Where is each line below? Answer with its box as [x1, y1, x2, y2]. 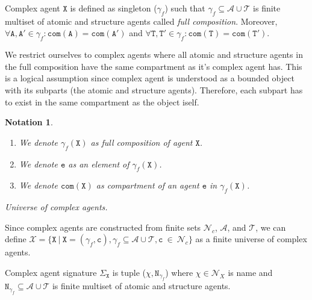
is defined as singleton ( [70, 2, 157, 14]
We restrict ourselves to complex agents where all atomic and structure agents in [5, 48, 303, 61]
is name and [228, 266, 273, 278]
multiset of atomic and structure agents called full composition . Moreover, [5, 14, 278, 27]
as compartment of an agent [96, 179, 199, 192]
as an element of [68, 157, 129, 170]
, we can [255, 220, 286, 233]
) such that [164, 2, 205, 14]
